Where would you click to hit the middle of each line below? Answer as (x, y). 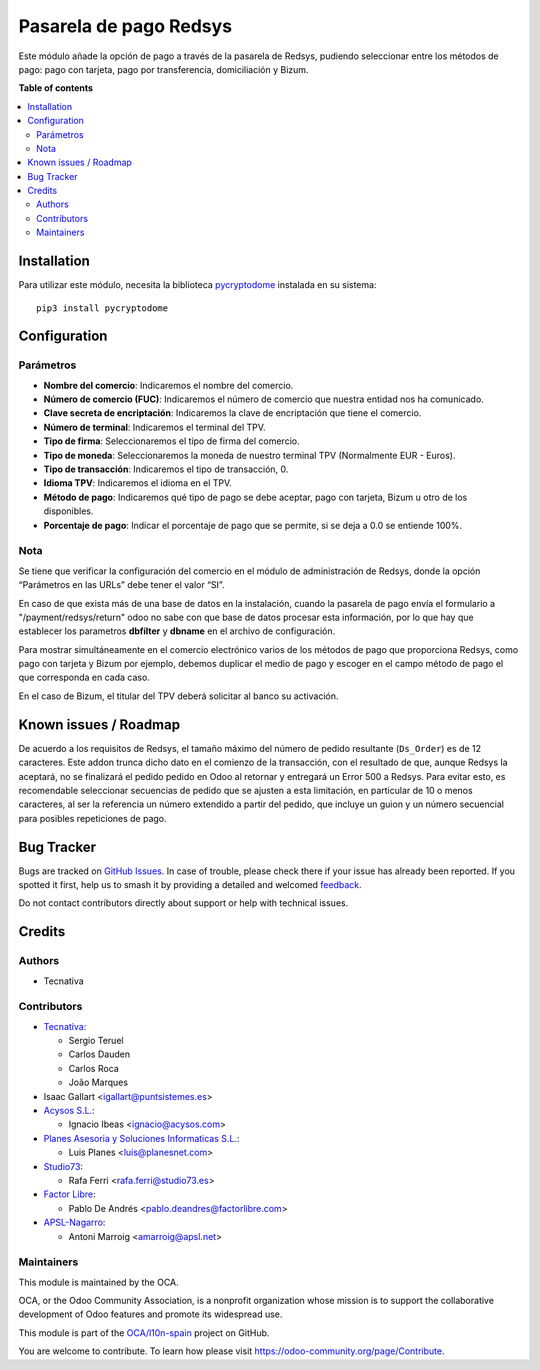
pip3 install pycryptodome (102, 308)
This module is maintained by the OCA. (98, 1282)
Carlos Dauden (99, 1054)
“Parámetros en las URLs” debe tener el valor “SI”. (121, 585)
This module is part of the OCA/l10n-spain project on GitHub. (144, 1332)
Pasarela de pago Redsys (125, 26)
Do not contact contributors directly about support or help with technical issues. (183, 903)
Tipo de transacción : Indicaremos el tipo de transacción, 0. (166, 469)
